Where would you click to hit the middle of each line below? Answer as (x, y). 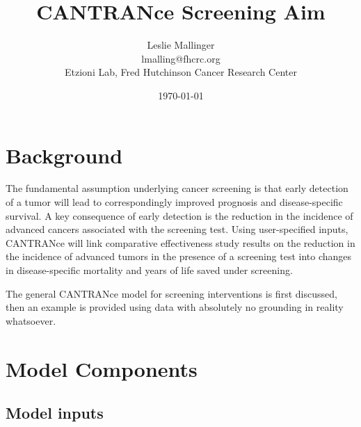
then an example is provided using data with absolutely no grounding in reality (175, 307)
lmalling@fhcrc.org (181, 58)
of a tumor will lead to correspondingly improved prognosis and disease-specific (174, 202)
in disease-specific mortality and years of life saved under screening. (149, 270)
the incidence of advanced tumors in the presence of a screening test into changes (179, 256)
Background (64, 155)
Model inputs (55, 413)
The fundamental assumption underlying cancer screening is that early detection (177, 188)
